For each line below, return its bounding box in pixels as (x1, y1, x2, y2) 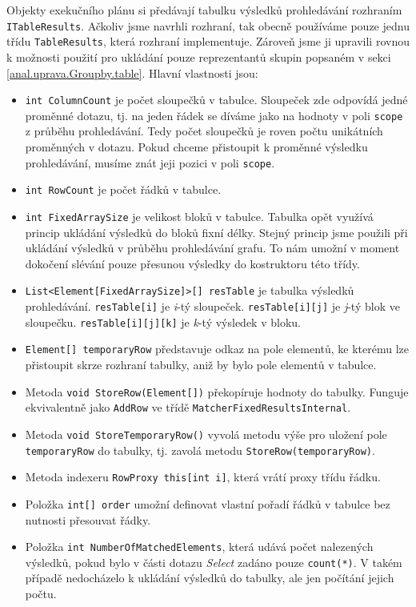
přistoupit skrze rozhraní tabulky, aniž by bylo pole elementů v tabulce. (25, 356, 377, 372)
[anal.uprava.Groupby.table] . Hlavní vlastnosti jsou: (6, 64, 258, 81)
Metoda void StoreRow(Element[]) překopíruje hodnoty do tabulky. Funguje (25, 383, 409, 400)
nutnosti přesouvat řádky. (25, 511, 151, 528)
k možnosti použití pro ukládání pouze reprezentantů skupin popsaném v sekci (6, 48, 391, 65)
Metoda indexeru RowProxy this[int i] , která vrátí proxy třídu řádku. (25, 468, 381, 485)
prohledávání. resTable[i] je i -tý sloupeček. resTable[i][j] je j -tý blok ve (25, 298, 400, 314)
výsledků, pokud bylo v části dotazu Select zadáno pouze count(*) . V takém (25, 553, 402, 570)
